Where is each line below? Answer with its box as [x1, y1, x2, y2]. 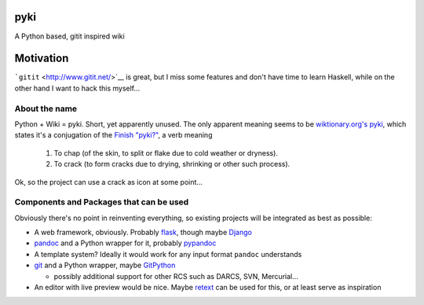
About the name [14, 103, 78, 114]
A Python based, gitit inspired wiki [14, 31, 125, 41]
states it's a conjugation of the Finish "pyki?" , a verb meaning [14, 130, 213, 140]
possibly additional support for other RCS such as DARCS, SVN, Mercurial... [53, 271, 298, 281]
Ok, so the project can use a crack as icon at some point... [14, 177, 203, 186]
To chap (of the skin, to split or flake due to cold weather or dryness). [53, 148, 279, 157]
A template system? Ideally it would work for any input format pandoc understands [34, 249, 302, 259]
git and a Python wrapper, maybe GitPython [34, 260, 176, 270]
